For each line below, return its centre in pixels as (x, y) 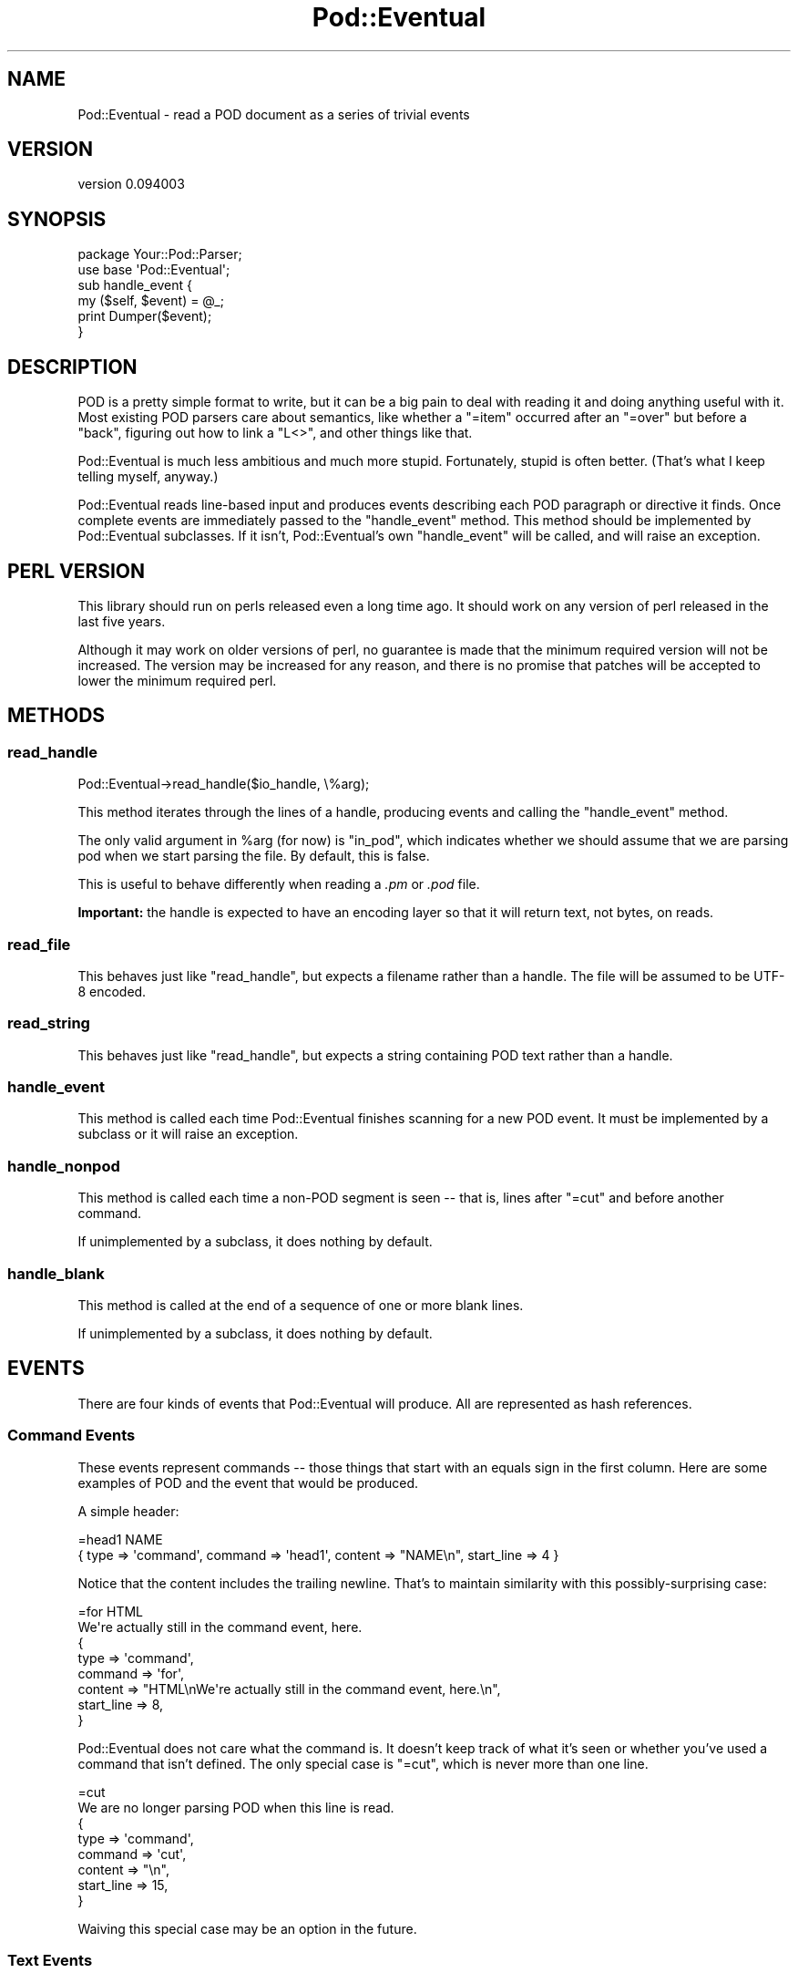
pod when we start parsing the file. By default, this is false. (254, 856)
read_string (49, 1023)
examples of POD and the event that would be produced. (248, 1482)
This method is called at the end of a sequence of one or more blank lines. (301, 1305)
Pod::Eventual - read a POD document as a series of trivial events (274, 114)
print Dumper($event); (145, 316)
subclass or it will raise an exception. (188, 1134)
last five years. (122, 621)
